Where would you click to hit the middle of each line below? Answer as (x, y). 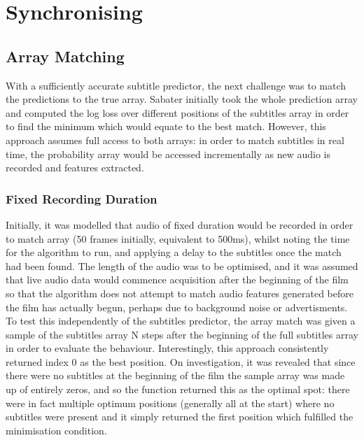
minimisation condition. (56, 430)
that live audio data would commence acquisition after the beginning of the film (177, 279)
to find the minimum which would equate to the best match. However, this (166, 126)
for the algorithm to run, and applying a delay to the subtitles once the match (174, 252)
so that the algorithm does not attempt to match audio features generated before (180, 293)
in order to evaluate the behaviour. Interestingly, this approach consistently (167, 348)
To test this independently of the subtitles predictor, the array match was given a (181, 321)
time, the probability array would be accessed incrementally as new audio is (168, 154)
